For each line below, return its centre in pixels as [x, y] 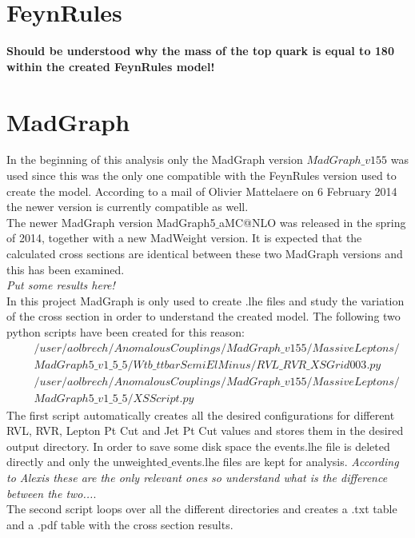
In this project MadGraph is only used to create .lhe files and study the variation [206, 300]
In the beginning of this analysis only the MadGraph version [155, 159]
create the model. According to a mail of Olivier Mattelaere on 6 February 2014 [202, 191]
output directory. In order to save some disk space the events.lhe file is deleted [198, 446]
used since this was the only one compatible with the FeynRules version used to [202, 175]
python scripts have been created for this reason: [126, 331]
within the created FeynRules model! [111, 66]
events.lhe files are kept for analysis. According [285, 462]
